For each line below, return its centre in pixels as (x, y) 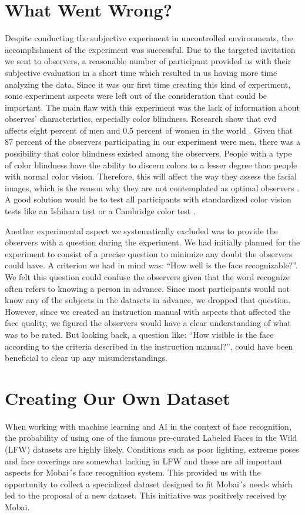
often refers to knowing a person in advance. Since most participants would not (148, 288)
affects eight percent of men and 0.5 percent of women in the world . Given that (149, 130)
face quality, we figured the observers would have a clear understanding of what (148, 323)
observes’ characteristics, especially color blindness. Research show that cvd (141, 119)
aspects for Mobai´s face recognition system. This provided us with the (133, 472)
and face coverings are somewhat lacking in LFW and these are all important (144, 461)
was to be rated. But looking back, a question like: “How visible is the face (139, 334)
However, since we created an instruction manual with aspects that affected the (148, 311)
